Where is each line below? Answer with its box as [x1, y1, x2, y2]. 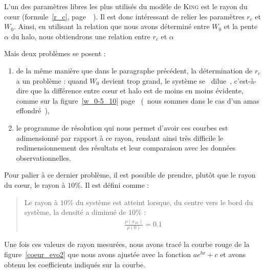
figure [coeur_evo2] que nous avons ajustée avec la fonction [4, 249, 191, 259]
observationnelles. [16, 152, 71, 163]
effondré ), [16, 105, 50, 116]
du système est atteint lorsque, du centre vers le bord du [75, 196, 253, 207]
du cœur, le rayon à [4, 179, 65, 190]
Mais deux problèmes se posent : [4, 48, 106, 59]
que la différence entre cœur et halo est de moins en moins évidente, [30, 85, 244, 96]
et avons [220, 249, 246, 259]
